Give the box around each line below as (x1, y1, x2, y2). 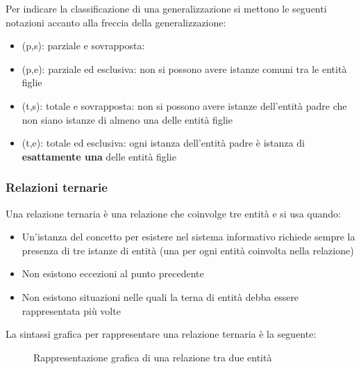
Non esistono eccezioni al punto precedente (22, 266, 204, 281)
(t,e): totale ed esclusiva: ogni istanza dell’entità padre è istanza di (22, 136, 305, 150)
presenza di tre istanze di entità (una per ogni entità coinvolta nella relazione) (22, 243, 354, 257)
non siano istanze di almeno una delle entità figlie (22, 112, 233, 126)
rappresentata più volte (22, 303, 121, 318)
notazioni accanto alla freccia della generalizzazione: (6, 15, 226, 29)
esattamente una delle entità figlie (22, 149, 176, 163)
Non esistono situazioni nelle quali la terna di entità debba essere (22, 289, 299, 304)
